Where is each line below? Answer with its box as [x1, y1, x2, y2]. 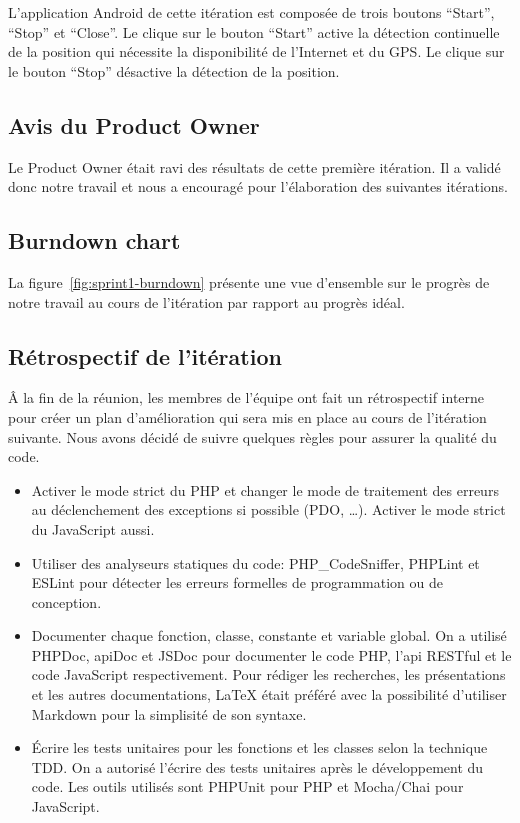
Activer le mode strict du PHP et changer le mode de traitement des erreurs [31, 479, 499, 500]
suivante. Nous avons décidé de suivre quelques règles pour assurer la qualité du [8, 426, 497, 447]
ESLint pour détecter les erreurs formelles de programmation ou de [31, 572, 444, 593]
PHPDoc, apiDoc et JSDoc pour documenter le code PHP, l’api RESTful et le [31, 644, 512, 665]
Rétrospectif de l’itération [8, 340, 282, 371]
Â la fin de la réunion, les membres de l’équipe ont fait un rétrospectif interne [8, 387, 485, 408]
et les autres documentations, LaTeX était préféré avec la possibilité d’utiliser [31, 684, 507, 705]
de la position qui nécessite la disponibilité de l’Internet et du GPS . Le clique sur [8, 41, 505, 62]
